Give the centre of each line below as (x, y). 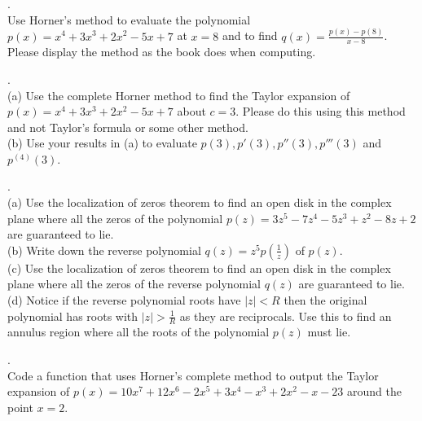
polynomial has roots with (73, 316)
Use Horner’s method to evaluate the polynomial (129, 19)
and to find (250, 35)
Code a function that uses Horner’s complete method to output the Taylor (193, 375)
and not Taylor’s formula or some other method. (128, 127)
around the (374, 391)
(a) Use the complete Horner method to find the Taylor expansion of (179, 95)
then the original (325, 300)
